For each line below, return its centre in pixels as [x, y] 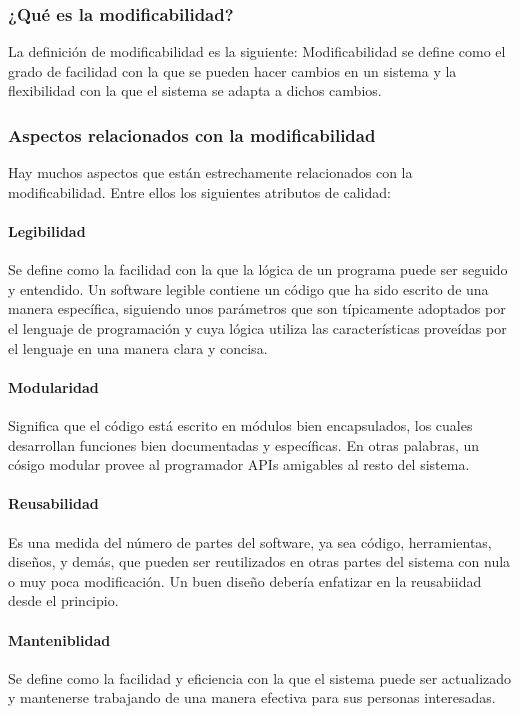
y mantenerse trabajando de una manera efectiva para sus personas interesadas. [252, 697]
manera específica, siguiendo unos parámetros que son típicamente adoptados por [257, 308]
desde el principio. [63, 600]
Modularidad [53, 386]
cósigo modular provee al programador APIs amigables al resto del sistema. [239, 464]
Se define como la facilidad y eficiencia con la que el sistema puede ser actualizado [260, 677]
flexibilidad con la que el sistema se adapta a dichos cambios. [195, 90]
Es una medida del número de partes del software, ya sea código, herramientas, [250, 541]
